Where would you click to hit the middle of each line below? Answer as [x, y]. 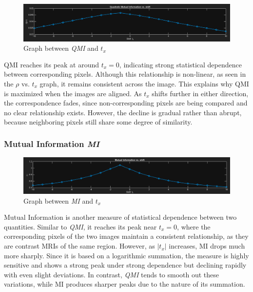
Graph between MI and [58, 200]
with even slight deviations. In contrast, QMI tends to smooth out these [112, 274]
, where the [194, 226]
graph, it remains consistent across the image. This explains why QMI [144, 83]
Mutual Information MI [52, 143]
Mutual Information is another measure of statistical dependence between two [120, 217]
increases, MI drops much [207, 246]
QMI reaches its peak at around [52, 64]
